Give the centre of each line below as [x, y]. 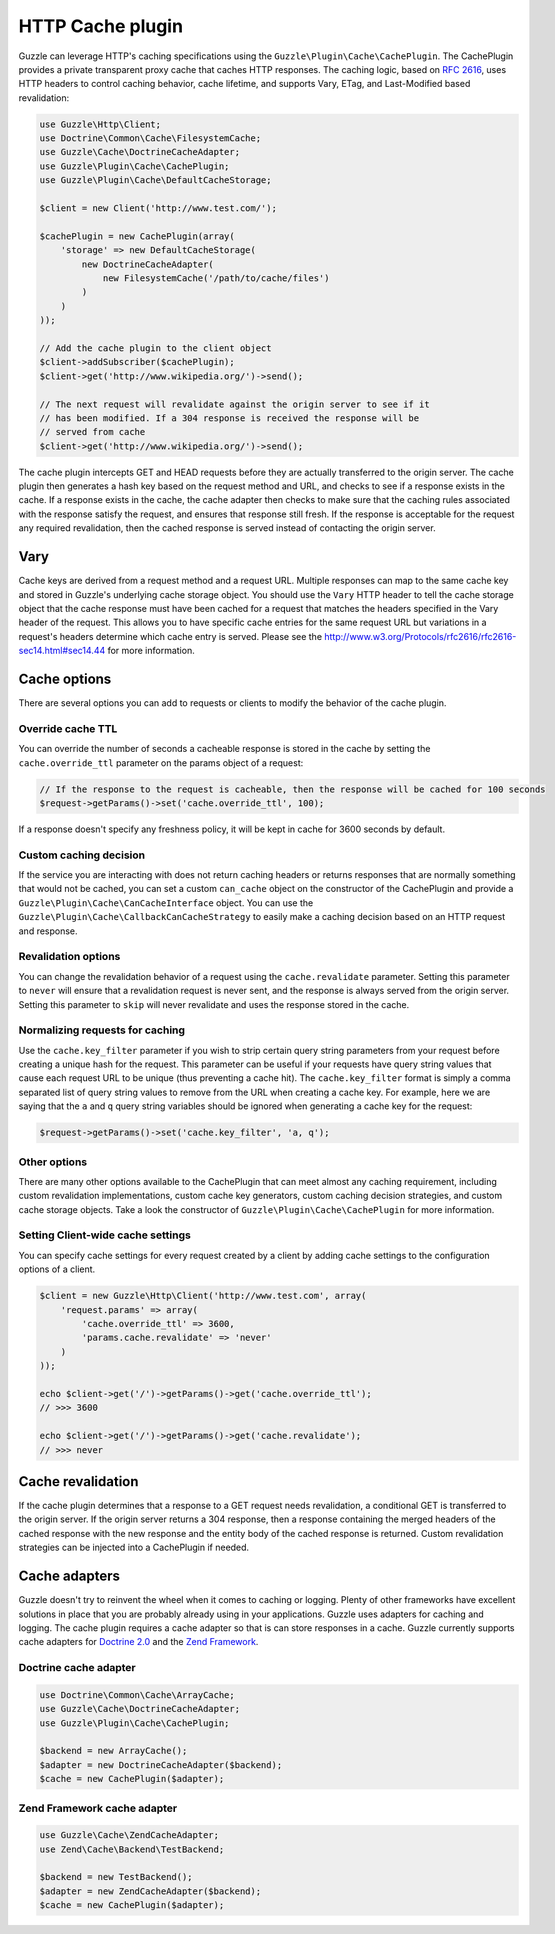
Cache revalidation [78, 1481]
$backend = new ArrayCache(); [113, 1751]
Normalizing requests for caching [101, 1030]
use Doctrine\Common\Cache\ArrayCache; [137, 1694]
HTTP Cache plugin [101, 26]
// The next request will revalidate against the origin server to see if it [234, 404]
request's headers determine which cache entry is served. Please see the [170, 636]
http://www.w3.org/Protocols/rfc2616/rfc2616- [420, 636]
